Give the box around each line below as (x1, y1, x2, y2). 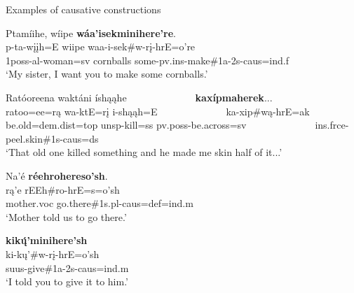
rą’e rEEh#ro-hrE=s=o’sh (6, 182, 120, 196)
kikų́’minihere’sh (6, 233, 88, 248)
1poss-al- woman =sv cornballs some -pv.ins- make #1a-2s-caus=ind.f (6, 52, 289, 67)
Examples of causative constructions (6, 2, 161, 16)
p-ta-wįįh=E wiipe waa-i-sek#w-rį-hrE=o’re (6, 39, 196, 54)
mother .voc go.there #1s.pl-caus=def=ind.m (6, 196, 193, 210)
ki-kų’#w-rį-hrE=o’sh (6, 246, 100, 261)
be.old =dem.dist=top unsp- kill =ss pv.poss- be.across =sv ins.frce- (6, 117, 349, 132)
